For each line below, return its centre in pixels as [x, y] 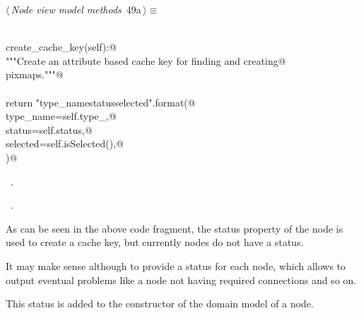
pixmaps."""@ [35, 74]
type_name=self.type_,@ [61, 116]
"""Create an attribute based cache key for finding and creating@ [146, 60]
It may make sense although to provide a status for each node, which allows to [176, 265]
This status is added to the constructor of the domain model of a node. [160, 303]
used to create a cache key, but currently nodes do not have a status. [155, 242]
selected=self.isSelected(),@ [65, 143]
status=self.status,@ [49, 129]
